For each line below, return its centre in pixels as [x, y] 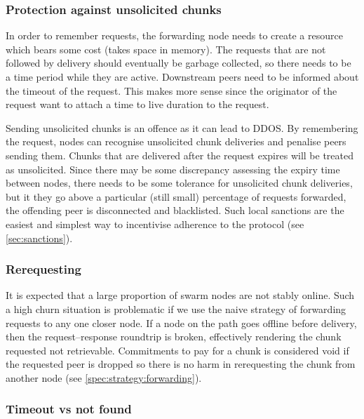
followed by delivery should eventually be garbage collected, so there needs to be [178, 63]
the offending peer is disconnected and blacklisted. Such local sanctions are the [175, 210]
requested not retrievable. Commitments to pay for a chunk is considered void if [177, 350]
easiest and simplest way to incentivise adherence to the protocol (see [155, 224]
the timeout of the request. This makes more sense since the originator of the [171, 90]
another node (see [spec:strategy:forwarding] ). [104, 377]
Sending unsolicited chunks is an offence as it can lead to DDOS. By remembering [182, 127]
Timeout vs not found [69, 409]
